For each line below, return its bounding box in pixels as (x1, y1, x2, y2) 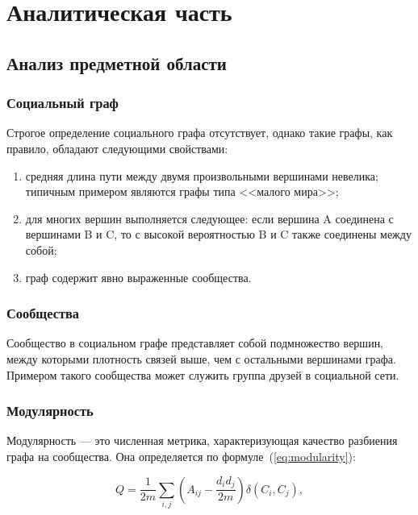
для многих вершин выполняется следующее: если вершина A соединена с (25, 210, 394, 226)
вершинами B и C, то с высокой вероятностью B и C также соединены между (25, 226, 412, 243)
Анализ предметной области (6, 50, 227, 75)
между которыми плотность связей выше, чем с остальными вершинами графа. (6, 350, 396, 367)
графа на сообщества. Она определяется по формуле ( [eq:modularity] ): (6, 447, 356, 464)
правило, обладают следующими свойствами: (6, 139, 228, 156)
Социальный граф (6, 93, 119, 113)
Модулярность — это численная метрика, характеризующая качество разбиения (6, 432, 398, 449)
